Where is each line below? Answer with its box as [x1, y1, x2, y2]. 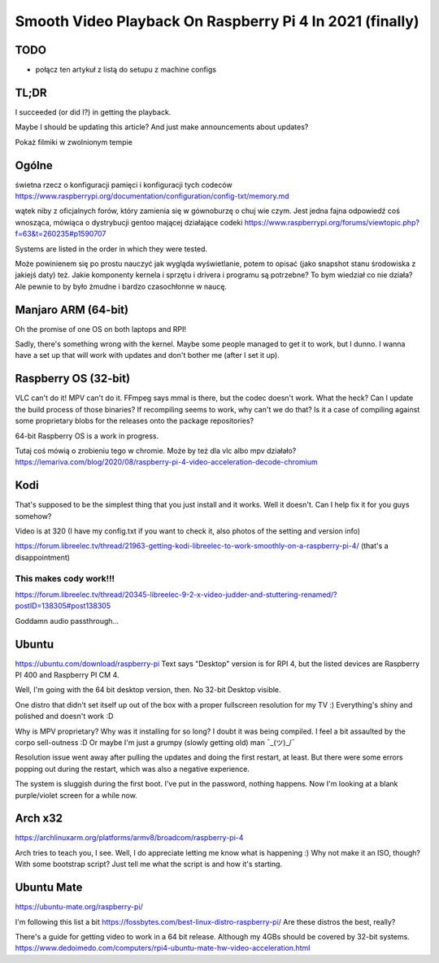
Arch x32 [15, 812, 63, 826]
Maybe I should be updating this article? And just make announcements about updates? [15, 122, 309, 132]
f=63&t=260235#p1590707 [15, 229, 106, 239]
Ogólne [15, 159, 53, 172]
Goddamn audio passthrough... [15, 616, 120, 625]
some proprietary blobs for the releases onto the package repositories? [15, 416, 254, 426]
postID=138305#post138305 [15, 601, 111, 611]
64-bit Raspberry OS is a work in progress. [15, 431, 159, 441]
